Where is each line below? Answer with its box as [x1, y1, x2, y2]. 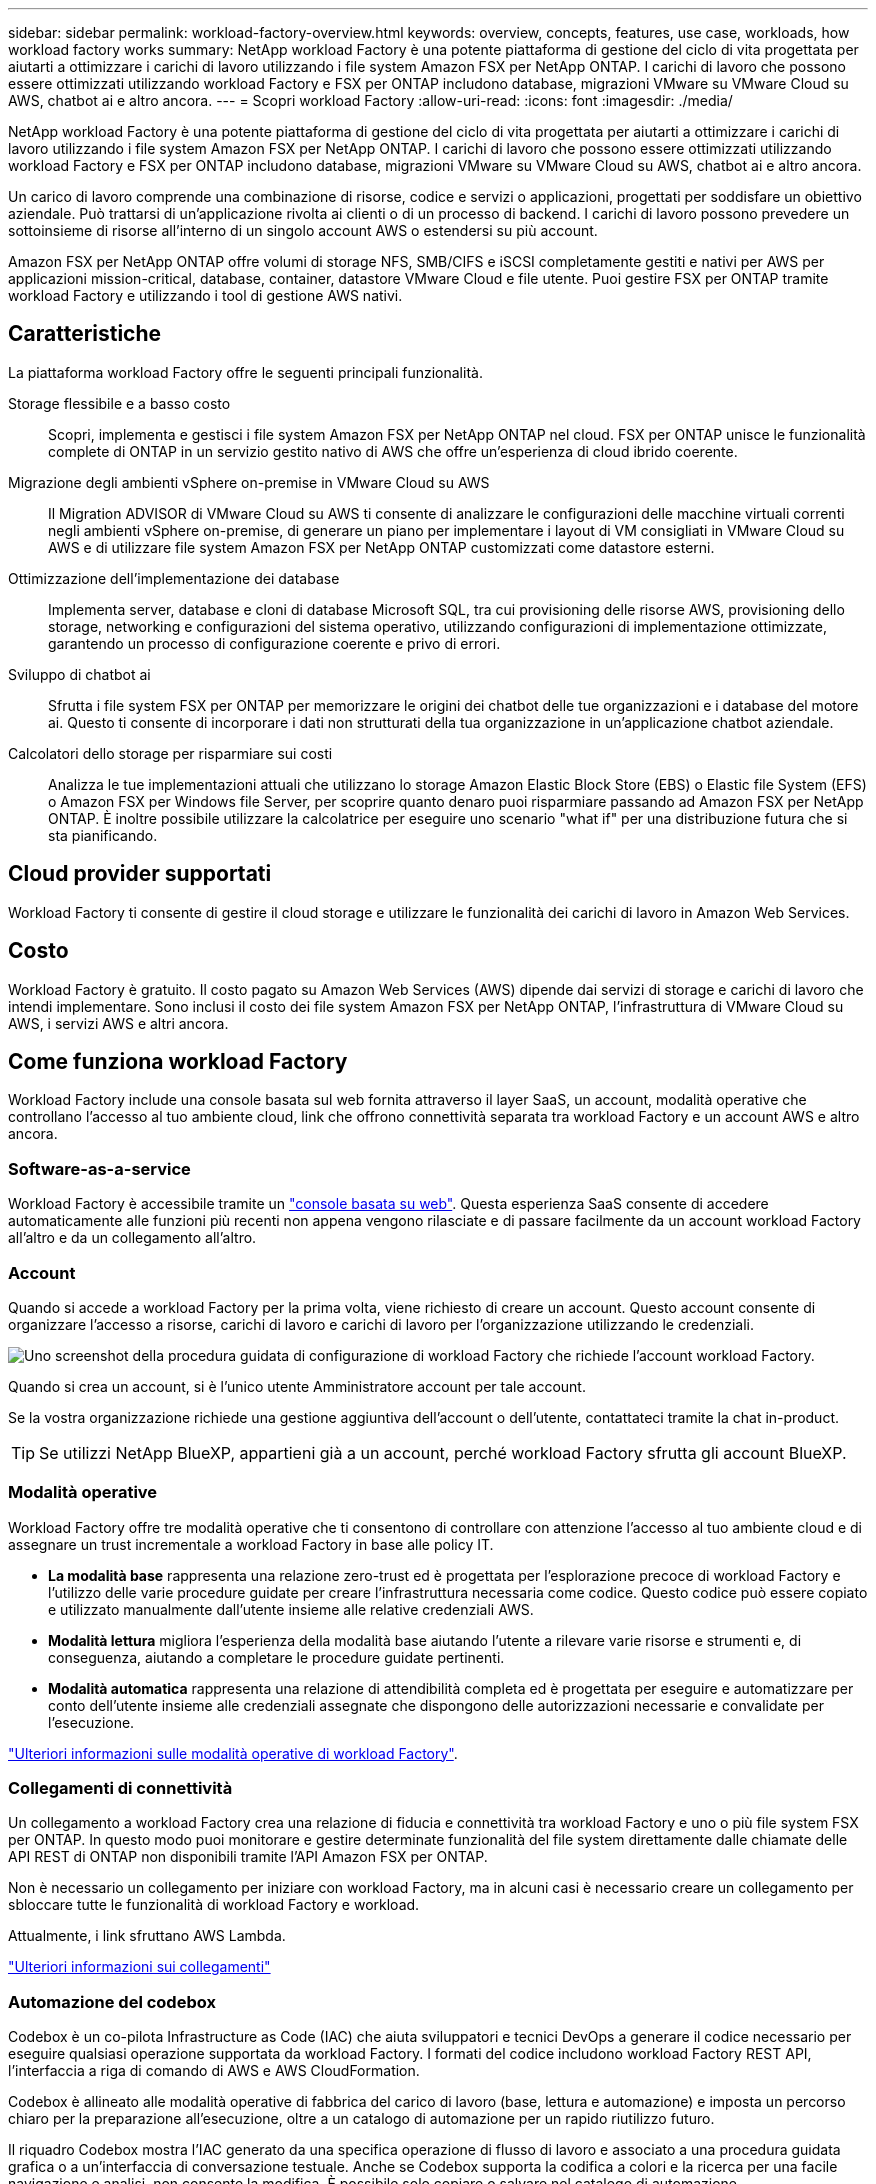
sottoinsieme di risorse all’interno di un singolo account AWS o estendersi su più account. [8, 222, 598, 239]
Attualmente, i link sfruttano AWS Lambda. [8, 1927, 286, 1945]
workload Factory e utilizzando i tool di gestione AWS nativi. [8, 287, 403, 304]
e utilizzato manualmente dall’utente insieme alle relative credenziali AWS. [48, 1600, 534, 1618]
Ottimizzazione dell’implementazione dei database [8, 569, 340, 587]
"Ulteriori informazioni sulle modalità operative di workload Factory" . [8, 1744, 458, 1762]
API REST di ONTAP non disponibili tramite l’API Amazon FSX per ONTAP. [8, 1848, 488, 1866]
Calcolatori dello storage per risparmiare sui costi [8, 744, 333, 762]
